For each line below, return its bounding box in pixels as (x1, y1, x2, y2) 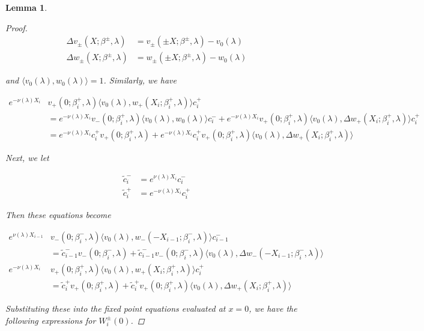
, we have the (249, 302, 297, 314)
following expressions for (5, 314, 96, 326)
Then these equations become (5, 208, 111, 221)
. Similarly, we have (103, 74, 177, 87)
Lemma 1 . (5, 1, 47, 13)
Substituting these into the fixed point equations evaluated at (5, 302, 226, 314)
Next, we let (5, 151, 49, 163)
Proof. (5, 21, 28, 34)
